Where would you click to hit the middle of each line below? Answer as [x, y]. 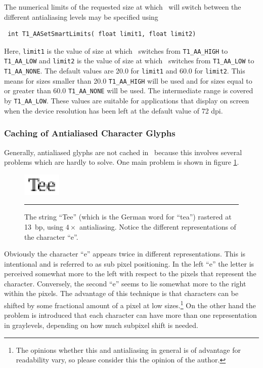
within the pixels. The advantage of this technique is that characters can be [121, 293]
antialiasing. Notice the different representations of [158, 226]
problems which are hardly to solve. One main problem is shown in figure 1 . [122, 162]
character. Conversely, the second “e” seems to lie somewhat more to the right [125, 283]
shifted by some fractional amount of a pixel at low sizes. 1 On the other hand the [130, 304]
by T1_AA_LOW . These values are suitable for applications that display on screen [127, 101]
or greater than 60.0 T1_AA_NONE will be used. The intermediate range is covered [129, 90]
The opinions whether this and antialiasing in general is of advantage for [128, 349]
